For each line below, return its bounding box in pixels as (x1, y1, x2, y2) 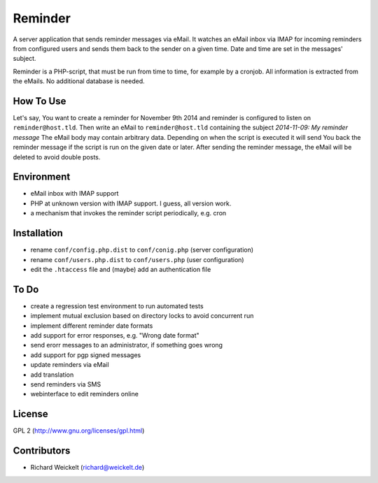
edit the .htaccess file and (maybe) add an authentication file (30, 265, 211, 273)
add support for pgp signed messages (30, 350, 141, 359)
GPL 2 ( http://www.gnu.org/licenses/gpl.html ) (13, 426, 145, 435)
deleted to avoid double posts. (13, 152, 101, 161)
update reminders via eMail (30, 361, 109, 369)
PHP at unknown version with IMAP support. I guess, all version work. (30, 199, 232, 208)
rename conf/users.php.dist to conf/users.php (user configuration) (30, 255, 244, 264)
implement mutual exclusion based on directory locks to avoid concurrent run (30, 312, 254, 320)
